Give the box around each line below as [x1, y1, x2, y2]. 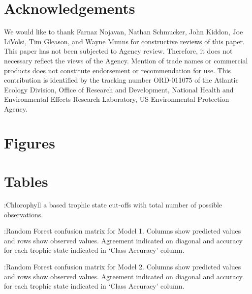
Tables [4, 171, 48, 191]
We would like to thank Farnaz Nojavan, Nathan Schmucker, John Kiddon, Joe [4, 27, 243, 37]
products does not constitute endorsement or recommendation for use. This [4, 65, 231, 75]
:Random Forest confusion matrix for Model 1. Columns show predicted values [4, 226, 241, 236]
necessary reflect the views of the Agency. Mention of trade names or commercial [4, 55, 248, 65]
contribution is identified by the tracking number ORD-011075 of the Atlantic [4, 75, 239, 85]
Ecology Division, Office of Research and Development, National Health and [4, 84, 234, 94]
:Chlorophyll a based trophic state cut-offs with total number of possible [4, 199, 222, 209]
